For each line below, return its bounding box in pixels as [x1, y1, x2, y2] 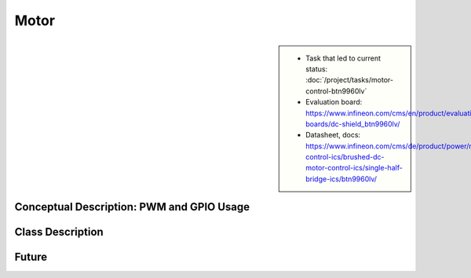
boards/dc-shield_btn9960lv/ [305, 119, 400, 129]
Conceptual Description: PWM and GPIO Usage [14, 200, 250, 214]
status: [305, 64, 328, 74]
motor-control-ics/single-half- [305, 163, 403, 173]
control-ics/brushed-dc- [305, 152, 385, 162]
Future [14, 251, 48, 264]
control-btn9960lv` [305, 86, 367, 96]
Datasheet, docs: [305, 130, 361, 140]
